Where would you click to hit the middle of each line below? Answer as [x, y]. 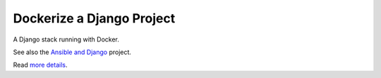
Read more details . [40, 65]
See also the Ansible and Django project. [72, 52]
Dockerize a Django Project [94, 18]
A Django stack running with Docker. [66, 39]
